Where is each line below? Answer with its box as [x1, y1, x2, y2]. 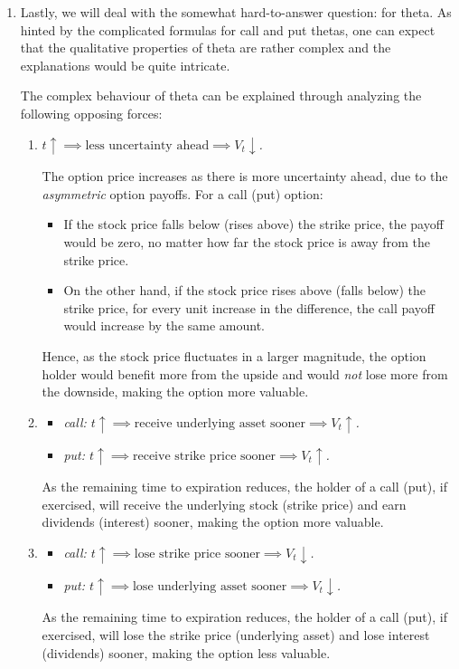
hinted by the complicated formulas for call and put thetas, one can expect [20, 20, 436, 39]
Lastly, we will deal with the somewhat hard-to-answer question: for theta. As [20, 3, 452, 21]
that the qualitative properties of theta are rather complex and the [20, 38, 391, 57]
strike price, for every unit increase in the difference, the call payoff [63, 298, 436, 317]
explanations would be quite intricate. [20, 55, 230, 74]
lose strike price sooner [134, 548, 260, 561]
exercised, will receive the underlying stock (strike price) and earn [42, 494, 407, 513]
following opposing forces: [20, 103, 163, 122]
